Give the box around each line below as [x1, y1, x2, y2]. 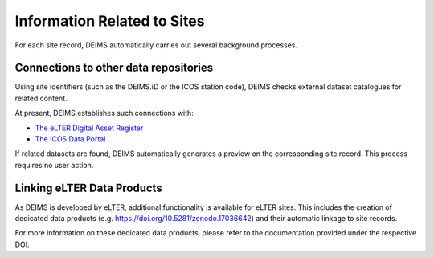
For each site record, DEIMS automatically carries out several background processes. [14, 40, 297, 50]
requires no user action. [14, 160, 94, 170]
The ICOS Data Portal [35, 134, 106, 144]
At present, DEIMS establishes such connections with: [14, 109, 194, 118]
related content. [14, 93, 68, 103]
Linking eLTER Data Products [14, 181, 162, 195]
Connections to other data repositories [14, 61, 214, 75]
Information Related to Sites [14, 12, 205, 30]
